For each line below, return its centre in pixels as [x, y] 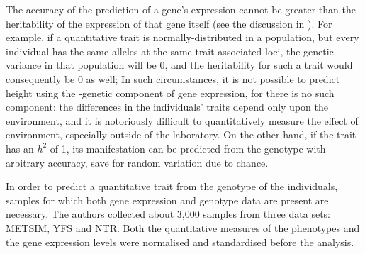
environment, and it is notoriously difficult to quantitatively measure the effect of [182, 120]
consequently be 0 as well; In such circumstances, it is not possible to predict [173, 78]
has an [20, 148]
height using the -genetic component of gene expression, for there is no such [170, 93]
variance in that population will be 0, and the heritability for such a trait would [179, 65]
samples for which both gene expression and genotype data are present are [167, 200]
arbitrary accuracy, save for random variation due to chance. [137, 162]
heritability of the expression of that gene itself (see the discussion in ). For [169, 23]
